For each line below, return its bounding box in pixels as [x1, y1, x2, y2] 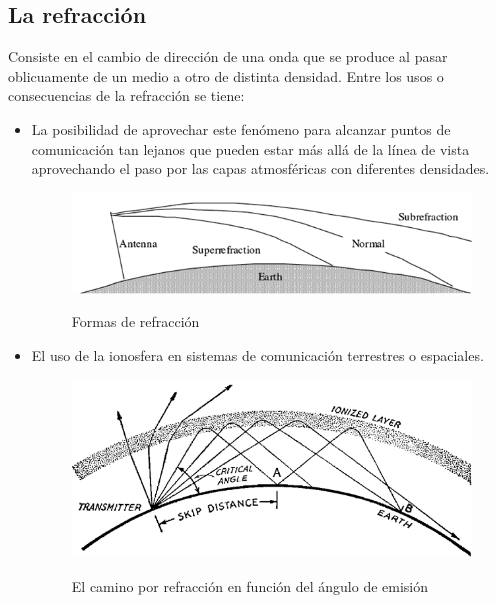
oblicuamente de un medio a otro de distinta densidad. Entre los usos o [8, 65, 444, 86]
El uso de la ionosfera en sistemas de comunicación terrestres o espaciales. [31, 344, 484, 365]
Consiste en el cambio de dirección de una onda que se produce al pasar [8, 46, 448, 67]
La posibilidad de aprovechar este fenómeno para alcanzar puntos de [31, 118, 451, 139]
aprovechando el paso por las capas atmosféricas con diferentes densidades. [31, 158, 490, 179]
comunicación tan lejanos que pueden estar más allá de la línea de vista [31, 138, 470, 159]
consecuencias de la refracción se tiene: [8, 85, 245, 106]
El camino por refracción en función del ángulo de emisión [71, 575, 429, 596]
